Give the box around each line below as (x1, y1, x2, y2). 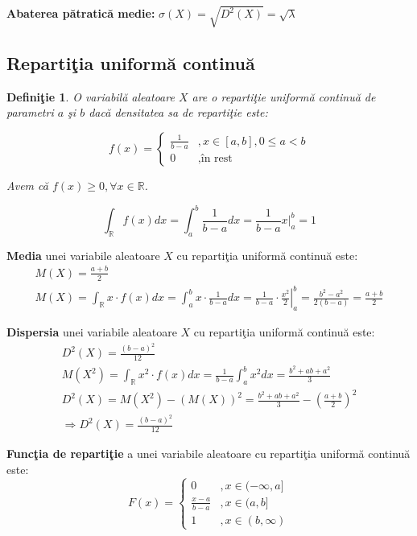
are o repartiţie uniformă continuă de (192, 88, 376, 105)
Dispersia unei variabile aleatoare (6, 323, 177, 340)
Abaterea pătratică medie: (6, 5, 155, 22)
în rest (200, 152, 233, 164)
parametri (6, 104, 54, 121)
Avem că (6, 176, 48, 193)
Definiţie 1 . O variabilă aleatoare (6, 88, 175, 105)
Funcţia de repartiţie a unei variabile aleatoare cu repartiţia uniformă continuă (6, 445, 411, 462)
